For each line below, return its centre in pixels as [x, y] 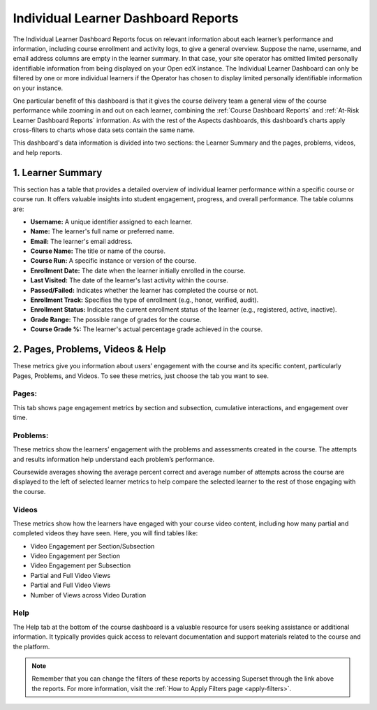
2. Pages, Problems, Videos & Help [90, 349]
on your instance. [38, 88]
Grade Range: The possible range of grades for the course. [116, 319]
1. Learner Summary [58, 172]
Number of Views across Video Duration [88, 595]
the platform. [31, 646]
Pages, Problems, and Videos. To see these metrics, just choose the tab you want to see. [141, 376]
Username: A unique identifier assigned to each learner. [111, 222]
